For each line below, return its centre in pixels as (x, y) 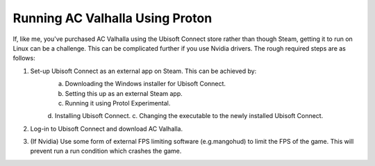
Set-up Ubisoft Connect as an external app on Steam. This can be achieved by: (143, 71)
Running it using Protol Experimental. (118, 103)
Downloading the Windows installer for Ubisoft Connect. (145, 84)
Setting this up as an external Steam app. (124, 93)
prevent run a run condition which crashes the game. (106, 151)
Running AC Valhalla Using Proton (112, 18)
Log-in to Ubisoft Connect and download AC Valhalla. (107, 128)
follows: (24, 58)
